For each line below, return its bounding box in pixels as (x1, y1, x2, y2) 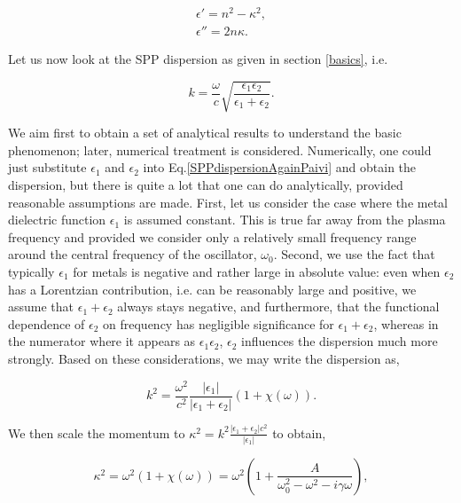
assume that (8, 297, 74, 316)
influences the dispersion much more (241, 332, 438, 350)
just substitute (8, 158, 87, 177)
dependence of (8, 314, 85, 333)
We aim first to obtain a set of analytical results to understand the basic (8, 123, 402, 142)
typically (8, 263, 55, 281)
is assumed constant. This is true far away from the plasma (123, 210, 446, 229)
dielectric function (8, 210, 106, 229)
